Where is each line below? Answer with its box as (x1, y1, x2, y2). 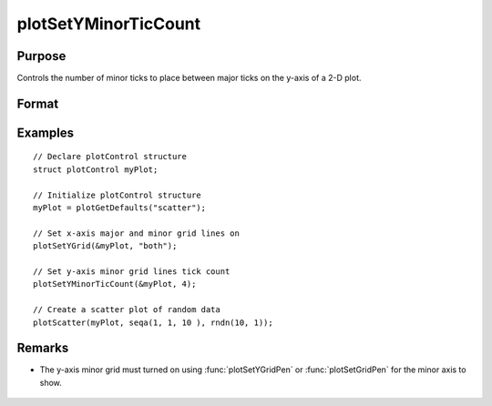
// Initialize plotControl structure (33, 189, 202, 200)
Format (16, 96, 59, 111)
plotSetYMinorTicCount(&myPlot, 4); (33, 279, 197, 289)
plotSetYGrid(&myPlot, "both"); (33, 241, 178, 251)
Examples (16, 125, 75, 140)
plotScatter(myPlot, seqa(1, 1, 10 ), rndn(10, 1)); (33, 317, 273, 328)
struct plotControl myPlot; (33, 164, 159, 175)
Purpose (16, 48, 67, 64)
